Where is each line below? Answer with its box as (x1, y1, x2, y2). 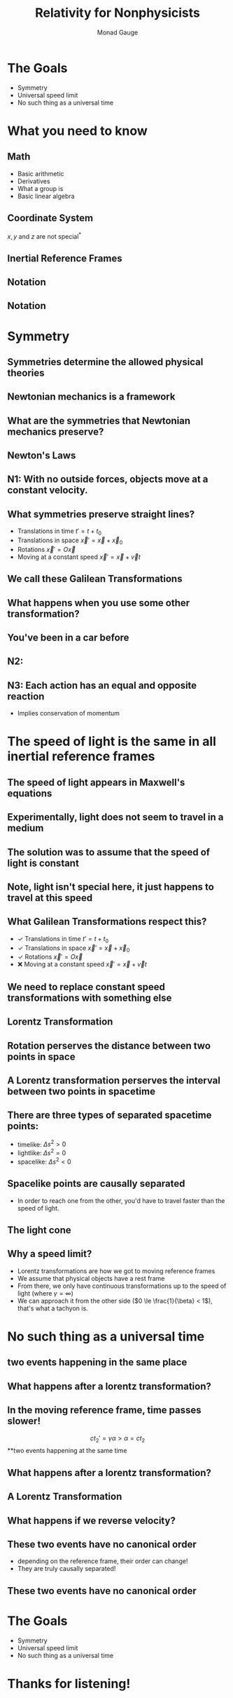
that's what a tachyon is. (17, 1304, 89, 1312)
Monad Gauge (97, 28, 139, 37)
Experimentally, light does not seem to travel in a (7, 811, 224, 823)
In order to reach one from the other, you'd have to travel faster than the (17, 1196, 225, 1205)
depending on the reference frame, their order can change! (17, 1557, 188, 1565)
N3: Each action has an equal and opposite (7, 679, 197, 691)
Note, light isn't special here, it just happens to (7, 881, 215, 893)
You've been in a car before (7, 632, 129, 644)
